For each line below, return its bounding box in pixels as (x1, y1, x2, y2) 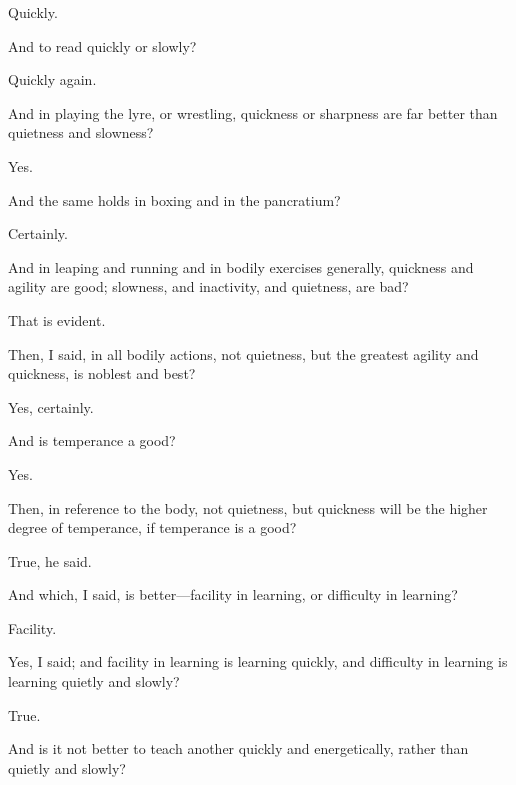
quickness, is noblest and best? (8, 363, 196, 384)
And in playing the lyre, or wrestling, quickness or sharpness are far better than (8, 102, 498, 123)
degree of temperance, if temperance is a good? (8, 517, 297, 538)
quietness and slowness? (8, 122, 154, 143)
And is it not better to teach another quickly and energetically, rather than (8, 738, 469, 759)
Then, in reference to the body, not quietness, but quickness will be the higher (8, 497, 488, 518)
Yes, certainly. (8, 396, 94, 417)
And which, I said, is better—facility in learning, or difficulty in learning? (8, 584, 458, 605)
